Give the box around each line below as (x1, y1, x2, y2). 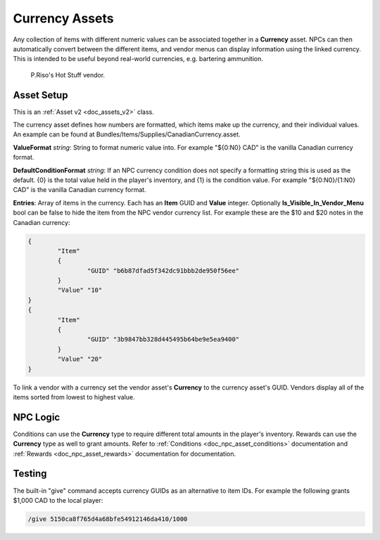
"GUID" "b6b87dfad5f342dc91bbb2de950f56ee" (87, 266, 240, 274)
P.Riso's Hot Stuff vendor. (30, 70, 106, 79)
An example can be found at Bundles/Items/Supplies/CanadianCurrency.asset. (13, 130, 241, 139)
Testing (13, 468, 47, 480)
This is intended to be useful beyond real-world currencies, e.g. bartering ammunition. (13, 55, 264, 63)
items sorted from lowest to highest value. (13, 392, 135, 401)
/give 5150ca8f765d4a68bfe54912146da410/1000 (27, 515, 188, 523)
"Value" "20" (57, 355, 103, 364)
